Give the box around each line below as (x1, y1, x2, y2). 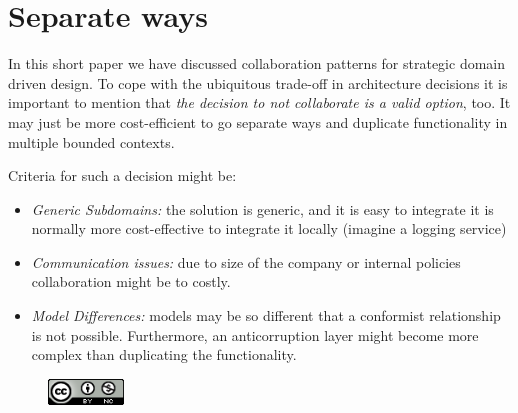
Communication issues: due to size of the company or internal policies (31, 251, 461, 272)
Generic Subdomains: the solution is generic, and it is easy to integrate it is (31, 198, 494, 219)
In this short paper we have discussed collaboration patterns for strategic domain (8, 53, 505, 74)
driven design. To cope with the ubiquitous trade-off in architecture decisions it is (8, 72, 508, 93)
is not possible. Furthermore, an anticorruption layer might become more (31, 324, 479, 345)
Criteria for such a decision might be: (8, 165, 237, 186)
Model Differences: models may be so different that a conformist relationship (31, 305, 501, 326)
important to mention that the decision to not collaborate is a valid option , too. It (8, 92, 511, 113)
